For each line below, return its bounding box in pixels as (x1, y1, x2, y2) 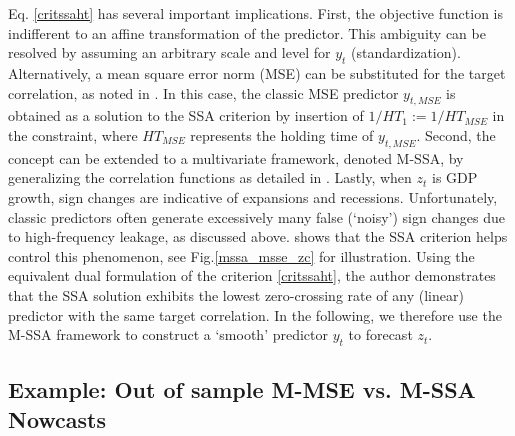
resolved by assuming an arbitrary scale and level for (8, 42, 331, 63)
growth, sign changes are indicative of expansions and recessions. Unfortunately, (8, 186, 498, 207)
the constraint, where (8, 124, 138, 145)
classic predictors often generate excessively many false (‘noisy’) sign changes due (8, 206, 505, 227)
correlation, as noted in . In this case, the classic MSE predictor (8, 82, 399, 103)
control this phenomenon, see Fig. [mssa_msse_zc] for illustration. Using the (8, 245, 475, 266)
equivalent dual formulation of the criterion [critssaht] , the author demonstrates (8, 265, 496, 286)
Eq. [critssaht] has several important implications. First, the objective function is (8, 3, 504, 23)
